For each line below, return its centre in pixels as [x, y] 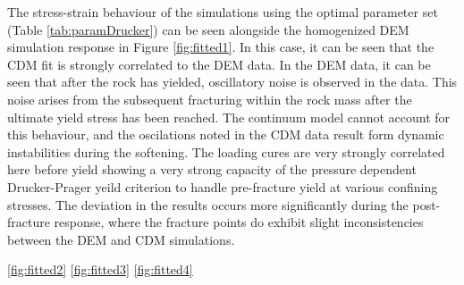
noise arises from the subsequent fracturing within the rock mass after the [210, 99]
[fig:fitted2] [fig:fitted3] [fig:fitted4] [100, 269]
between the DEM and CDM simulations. [121, 239]
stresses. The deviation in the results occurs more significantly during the [208, 204]
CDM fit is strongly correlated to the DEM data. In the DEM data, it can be [219, 64]
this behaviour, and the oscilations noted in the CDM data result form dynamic [226, 134]
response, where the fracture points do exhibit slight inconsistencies [239, 222]
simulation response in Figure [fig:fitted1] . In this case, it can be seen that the [221, 47]
